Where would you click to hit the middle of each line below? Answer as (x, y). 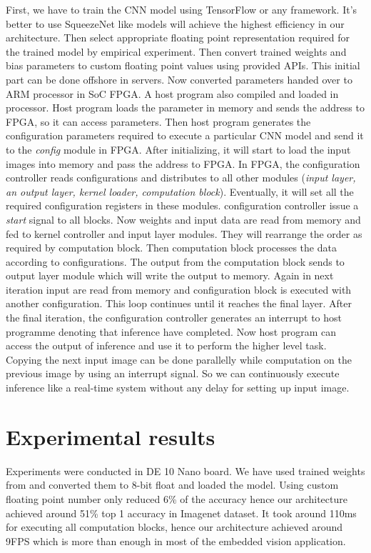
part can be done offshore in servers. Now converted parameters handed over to (179, 79)
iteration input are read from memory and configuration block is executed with (179, 289)
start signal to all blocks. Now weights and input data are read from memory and (183, 219)
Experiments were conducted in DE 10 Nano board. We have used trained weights (185, 470)
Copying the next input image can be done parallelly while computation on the (179, 359)
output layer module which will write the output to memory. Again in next (170, 275)
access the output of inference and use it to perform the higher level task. (166, 345)
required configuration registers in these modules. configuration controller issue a (182, 205)
